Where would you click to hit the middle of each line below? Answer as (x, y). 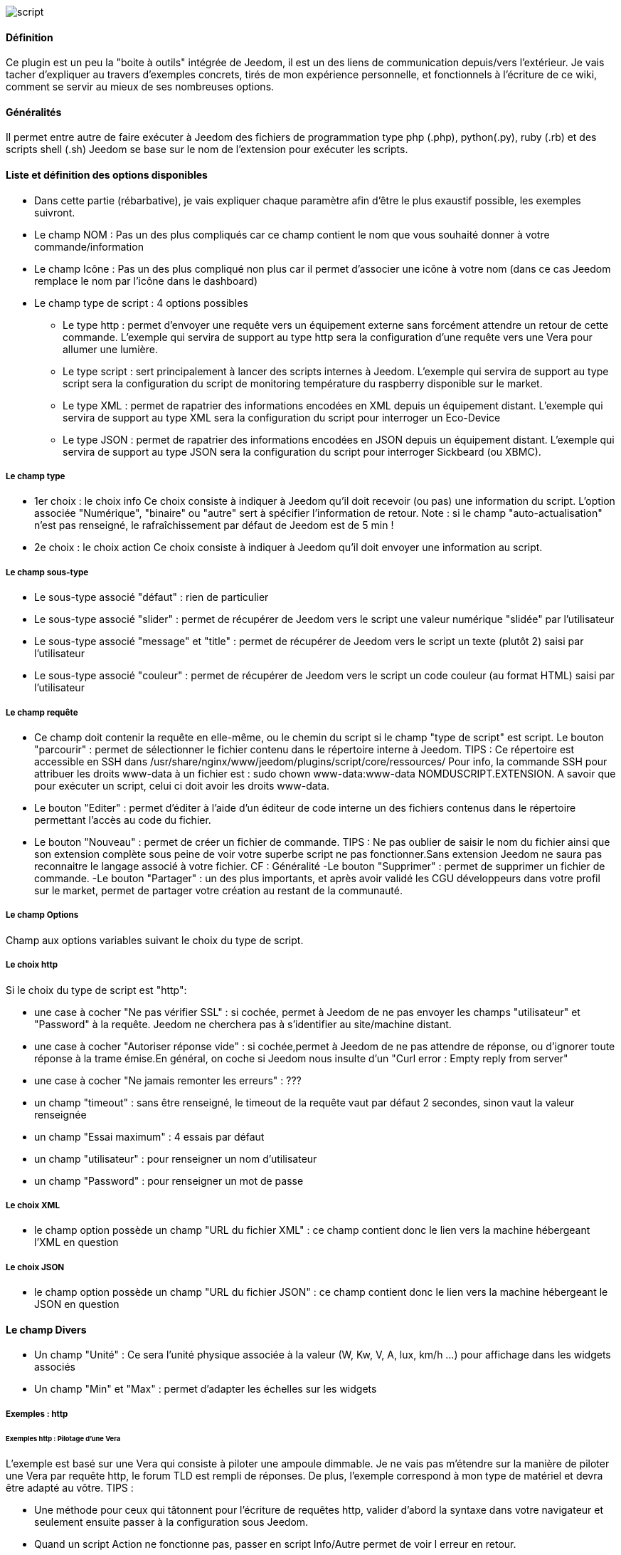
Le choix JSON (35, 1267)
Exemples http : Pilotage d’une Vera (63, 1438)
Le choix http (32, 965)
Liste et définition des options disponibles (107, 175)
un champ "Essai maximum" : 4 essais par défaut (149, 1136)
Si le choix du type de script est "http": (96, 990)
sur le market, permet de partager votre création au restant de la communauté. (218, 890)
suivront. (55, 212)
